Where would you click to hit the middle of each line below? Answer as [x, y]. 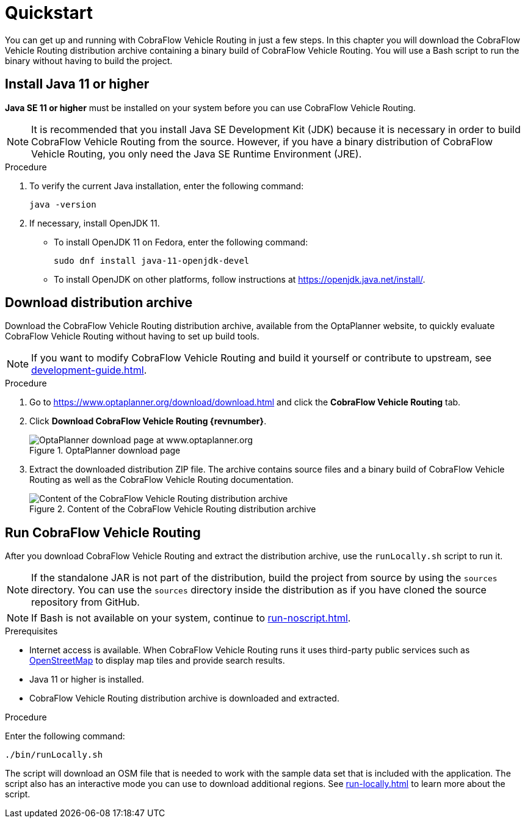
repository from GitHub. [85, 602]
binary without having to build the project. [89, 60]
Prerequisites [31, 631]
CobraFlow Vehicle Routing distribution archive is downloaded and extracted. [184, 698]
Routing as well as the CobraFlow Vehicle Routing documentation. [161, 480]
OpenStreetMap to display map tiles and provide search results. [157, 661]
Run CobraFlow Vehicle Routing [103, 532]
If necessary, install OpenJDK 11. [95, 223]
